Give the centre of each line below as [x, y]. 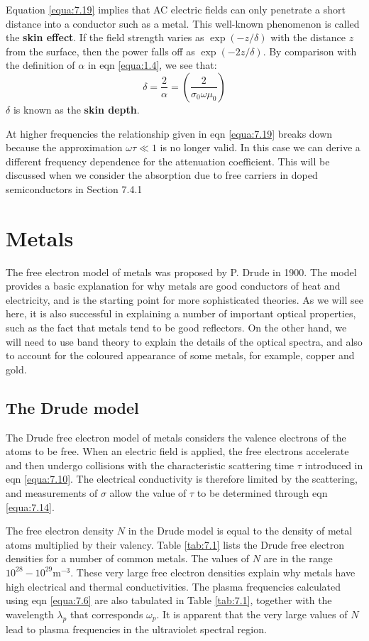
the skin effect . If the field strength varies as [105, 37]
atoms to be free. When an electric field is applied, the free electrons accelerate [177, 451]
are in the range [298, 558]
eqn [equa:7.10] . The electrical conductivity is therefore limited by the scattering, [182, 479]
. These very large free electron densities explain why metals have [213, 572]
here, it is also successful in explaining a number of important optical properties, [181, 313]
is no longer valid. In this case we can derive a [260, 147]
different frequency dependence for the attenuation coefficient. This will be [168, 161]
